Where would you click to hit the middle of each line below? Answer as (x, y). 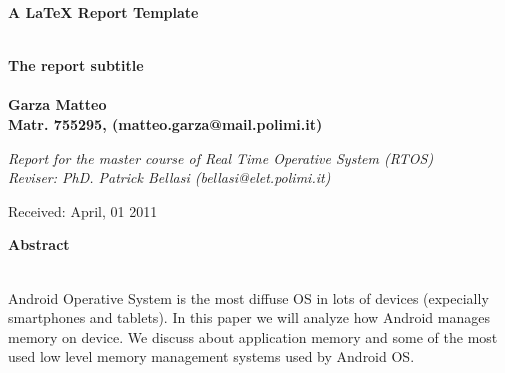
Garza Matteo (57, 104)
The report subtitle (76, 65)
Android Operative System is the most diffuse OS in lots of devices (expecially (248, 297)
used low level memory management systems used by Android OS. (211, 356)
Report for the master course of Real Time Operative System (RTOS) (221, 157)
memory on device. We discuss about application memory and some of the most (253, 336)
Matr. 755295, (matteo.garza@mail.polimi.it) (165, 123)
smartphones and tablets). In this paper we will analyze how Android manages (249, 317)
